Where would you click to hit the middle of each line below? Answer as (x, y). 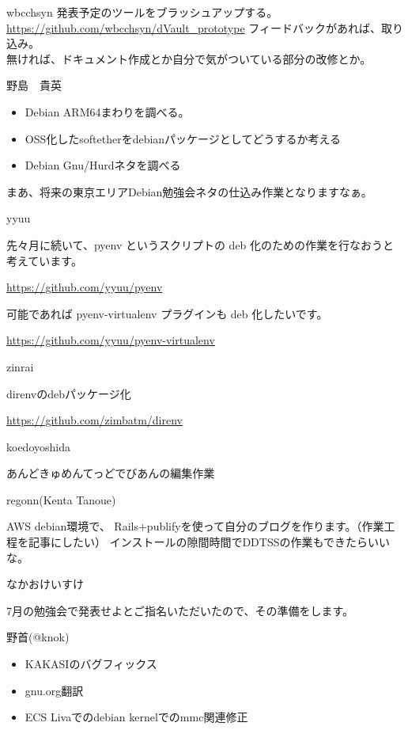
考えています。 (44, 260)
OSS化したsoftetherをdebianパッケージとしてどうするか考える (183, 138)
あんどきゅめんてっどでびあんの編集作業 (111, 473)
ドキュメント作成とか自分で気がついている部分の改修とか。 (216, 58)
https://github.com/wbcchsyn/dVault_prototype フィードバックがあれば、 (194, 27)
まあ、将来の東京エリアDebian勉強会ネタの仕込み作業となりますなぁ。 (189, 191)
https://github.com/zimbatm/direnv (94, 420)
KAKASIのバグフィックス (91, 664)
